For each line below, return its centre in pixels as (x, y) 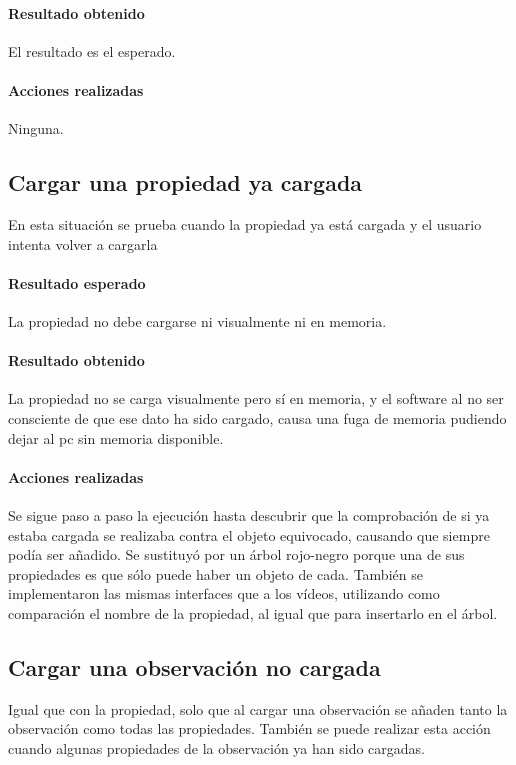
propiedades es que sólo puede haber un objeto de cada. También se (215, 573)
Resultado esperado (77, 282)
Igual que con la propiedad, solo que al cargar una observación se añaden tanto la (258, 708)
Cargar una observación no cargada (194, 666)
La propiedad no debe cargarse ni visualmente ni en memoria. (197, 320)
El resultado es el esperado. (92, 50)
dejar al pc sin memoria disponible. (116, 437)
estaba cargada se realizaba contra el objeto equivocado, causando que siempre (249, 534)
